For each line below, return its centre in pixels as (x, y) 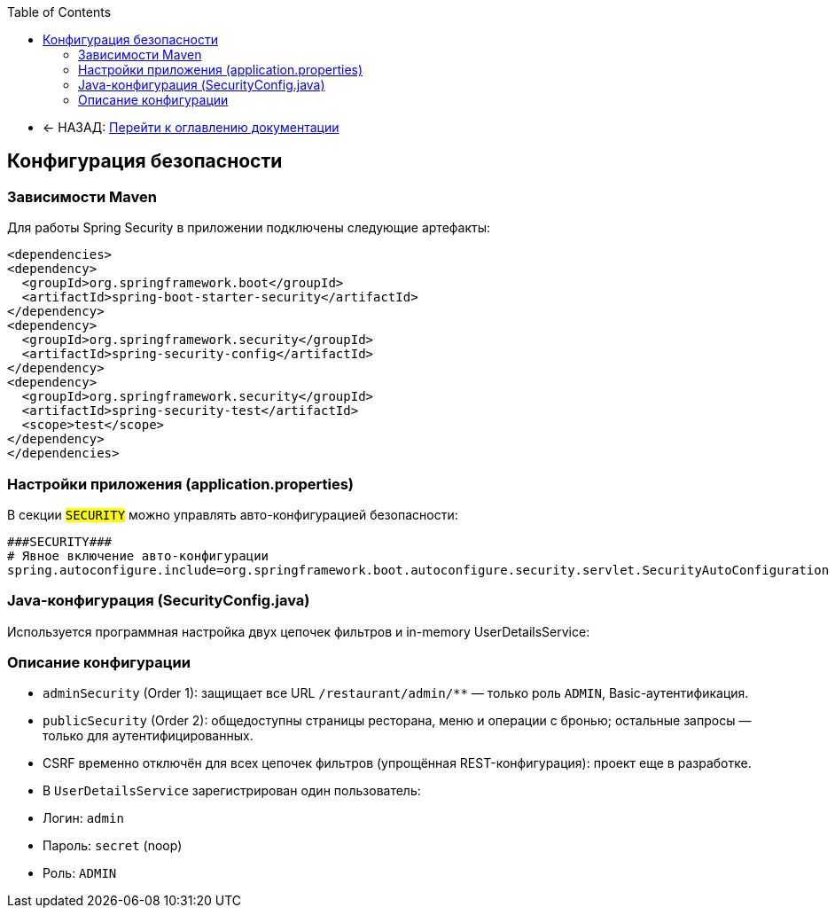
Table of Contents (59, 12)
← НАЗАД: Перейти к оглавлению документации (191, 127)
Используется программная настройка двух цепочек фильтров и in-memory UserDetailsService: (299, 631)
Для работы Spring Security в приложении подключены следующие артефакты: (249, 228)
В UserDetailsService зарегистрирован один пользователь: (232, 791)
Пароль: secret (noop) (113, 846)
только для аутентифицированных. (148, 736)
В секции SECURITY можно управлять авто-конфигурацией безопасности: (233, 514)
